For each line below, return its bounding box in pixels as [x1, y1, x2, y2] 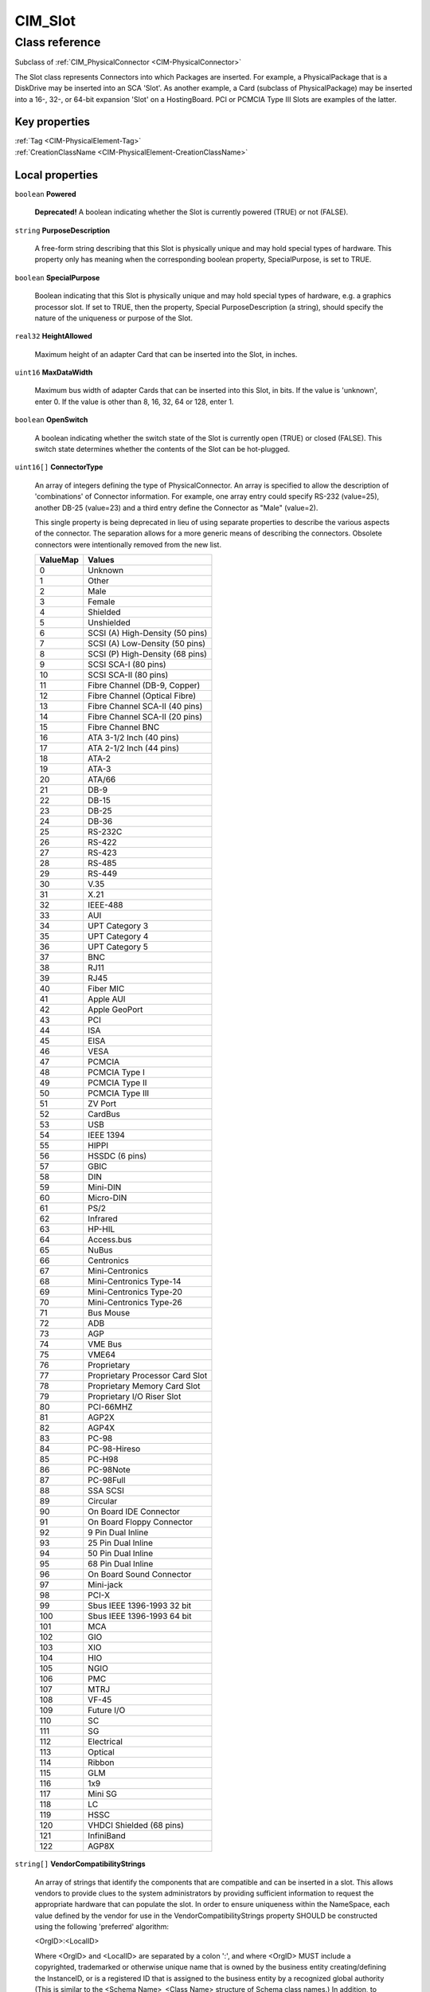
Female [88, 596, 115, 607]
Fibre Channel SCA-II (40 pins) [88, 701, 203, 712]
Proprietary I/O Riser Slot [88, 1391, 182, 1402]
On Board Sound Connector [88, 1569, 192, 1580]
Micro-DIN [88, 1192, 127, 1203]
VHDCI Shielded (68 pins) [88, 1820, 185, 1831]
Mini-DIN [88, 1182, 122, 1193]
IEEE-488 [88, 900, 123, 911]
